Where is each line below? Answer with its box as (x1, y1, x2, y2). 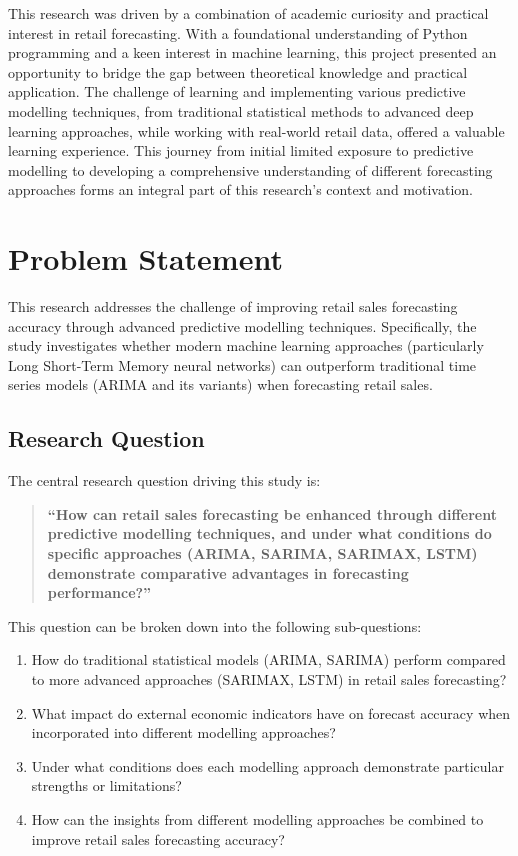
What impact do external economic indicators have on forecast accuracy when (31, 702, 511, 723)
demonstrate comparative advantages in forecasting (47, 562, 409, 583)
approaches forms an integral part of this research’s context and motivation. (8, 179, 473, 200)
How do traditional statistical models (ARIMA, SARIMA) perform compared (31, 649, 506, 670)
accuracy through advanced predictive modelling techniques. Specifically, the (8, 315, 477, 336)
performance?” (47, 582, 152, 603)
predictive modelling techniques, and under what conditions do (47, 523, 492, 544)
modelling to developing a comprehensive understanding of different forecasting (8, 159, 493, 180)
